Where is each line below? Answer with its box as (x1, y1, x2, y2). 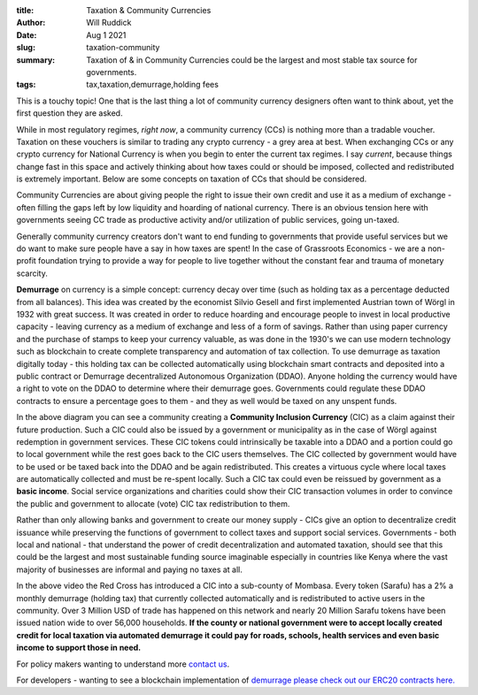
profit (16, 256, 37, 266)
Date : (16, 29, 37, 40)
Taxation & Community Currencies (86, 5, 212, 15)
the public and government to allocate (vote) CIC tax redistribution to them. (16, 498, 290, 508)
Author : (16, 18, 46, 28)
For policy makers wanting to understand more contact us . (16, 659, 230, 669)
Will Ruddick (86, 18, 132, 28)
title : (16, 5, 35, 15)
